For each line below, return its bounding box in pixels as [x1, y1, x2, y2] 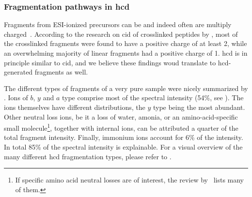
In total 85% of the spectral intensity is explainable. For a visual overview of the [4, 142, 243, 152]
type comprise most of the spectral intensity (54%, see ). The [62, 92, 244, 103]
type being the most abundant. [153, 102, 245, 112]
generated [4, 67, 33, 77]
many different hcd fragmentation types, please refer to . [4, 151, 172, 161]
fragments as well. [34, 67, 88, 77]
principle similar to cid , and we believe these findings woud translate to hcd [4, 57, 229, 67]
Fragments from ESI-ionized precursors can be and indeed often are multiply [4, 19, 232, 30]
